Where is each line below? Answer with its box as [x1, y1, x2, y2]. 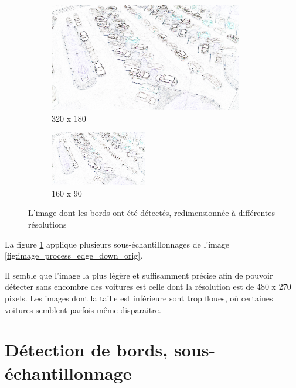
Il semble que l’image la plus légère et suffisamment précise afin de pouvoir [5, 269, 273, 281]
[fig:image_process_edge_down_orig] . [5, 249, 143, 262]
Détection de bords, [5, 338, 168, 362]
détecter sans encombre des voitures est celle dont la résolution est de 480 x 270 [5, 280, 291, 293]
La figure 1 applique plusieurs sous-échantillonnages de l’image [5, 238, 229, 250]
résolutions [28, 218, 67, 230]
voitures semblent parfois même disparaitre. [5, 303, 161, 315]
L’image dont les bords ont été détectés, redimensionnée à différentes [28, 207, 275, 219]
